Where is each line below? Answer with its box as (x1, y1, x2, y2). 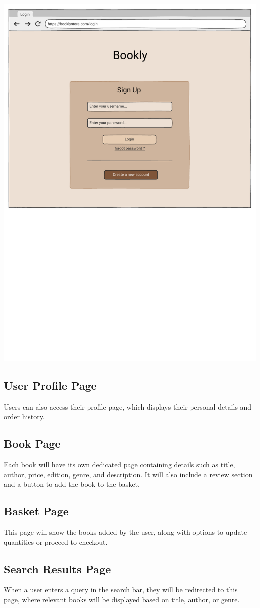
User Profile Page (4, 377, 97, 393)
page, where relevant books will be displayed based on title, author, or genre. (4, 594, 240, 604)
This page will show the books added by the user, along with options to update (4, 527, 247, 537)
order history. (4, 411, 45, 422)
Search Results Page (4, 561, 111, 576)
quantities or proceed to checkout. (4, 536, 108, 547)
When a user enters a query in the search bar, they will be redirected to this (4, 584, 238, 595)
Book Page (4, 436, 61, 451)
